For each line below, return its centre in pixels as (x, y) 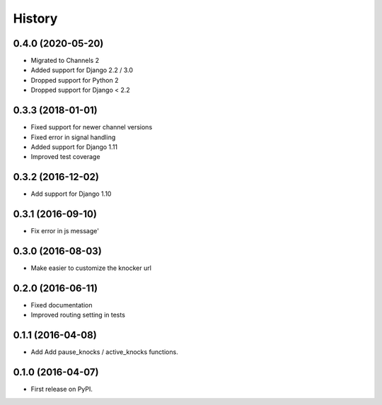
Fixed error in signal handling (73, 137)
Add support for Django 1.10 (71, 194)
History (35, 18)
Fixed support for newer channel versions (92, 127)
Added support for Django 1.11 (74, 147)
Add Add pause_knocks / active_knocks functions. (104, 352)
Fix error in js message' (65, 231)
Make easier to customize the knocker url (91, 268)
